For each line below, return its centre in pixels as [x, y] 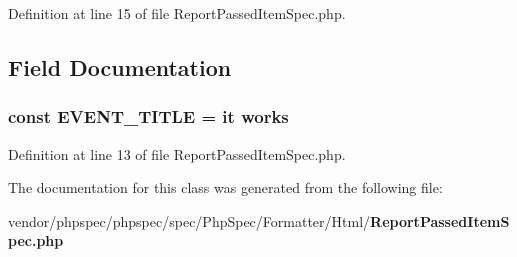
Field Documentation [120, 66]
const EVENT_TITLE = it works [148, 116]
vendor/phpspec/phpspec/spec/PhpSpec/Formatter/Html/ [189, 220]
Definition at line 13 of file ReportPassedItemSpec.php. [177, 153]
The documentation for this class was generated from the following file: [225, 187]
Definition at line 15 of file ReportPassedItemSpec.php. [177, 13]
